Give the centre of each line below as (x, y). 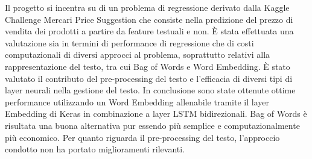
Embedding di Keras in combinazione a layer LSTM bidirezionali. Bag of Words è (156, 114)
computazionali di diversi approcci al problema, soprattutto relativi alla (138, 55)
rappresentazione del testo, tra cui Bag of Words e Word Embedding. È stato (148, 66)
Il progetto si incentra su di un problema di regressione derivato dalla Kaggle (147, 7)
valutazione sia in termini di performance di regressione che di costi (129, 42)
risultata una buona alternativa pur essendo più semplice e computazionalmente (152, 125)
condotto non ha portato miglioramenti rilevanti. (95, 149)
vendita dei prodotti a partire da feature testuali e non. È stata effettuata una (149, 31)
